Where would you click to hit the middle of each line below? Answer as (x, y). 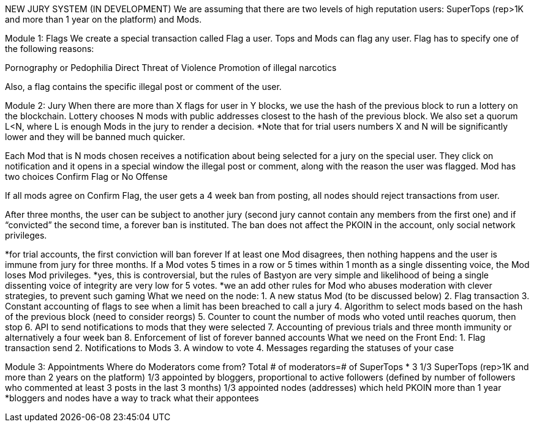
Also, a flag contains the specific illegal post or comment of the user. (143, 87)
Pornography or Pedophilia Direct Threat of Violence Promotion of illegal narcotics (171, 68)
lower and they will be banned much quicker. (95, 137)
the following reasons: (50, 49)
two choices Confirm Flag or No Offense (86, 176)
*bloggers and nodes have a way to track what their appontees (132, 398)
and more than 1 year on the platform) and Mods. (103, 19)
